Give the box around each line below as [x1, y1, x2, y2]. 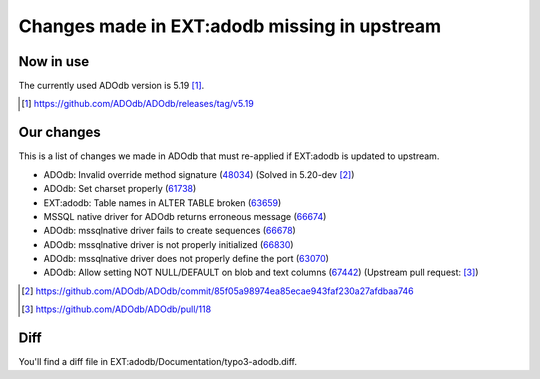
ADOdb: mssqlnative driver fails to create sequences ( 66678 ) [43, 225, 297, 237]
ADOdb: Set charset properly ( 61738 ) [43, 183, 197, 195]
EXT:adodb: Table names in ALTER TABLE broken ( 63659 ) [43, 196, 282, 209]
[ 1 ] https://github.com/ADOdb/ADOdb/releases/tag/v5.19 [21, 98, 254, 110]
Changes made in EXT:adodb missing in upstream [18, 15, 442, 37]
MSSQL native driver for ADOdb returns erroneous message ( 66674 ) [43, 210, 327, 222]
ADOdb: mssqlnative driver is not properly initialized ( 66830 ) [43, 238, 294, 250]
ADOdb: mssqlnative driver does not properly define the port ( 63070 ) [43, 253, 330, 265]
